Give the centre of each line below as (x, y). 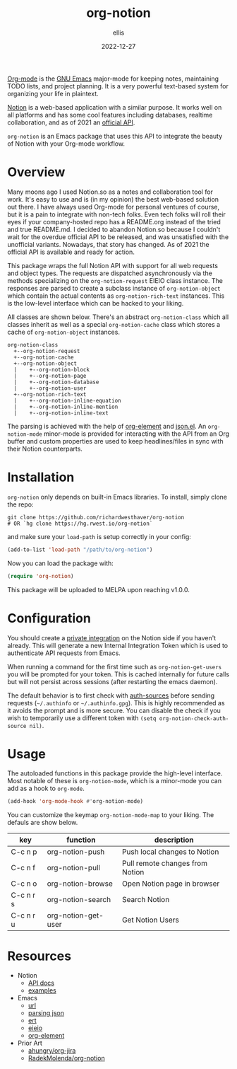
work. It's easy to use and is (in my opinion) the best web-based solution (113, 199)
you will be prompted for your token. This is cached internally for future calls (119, 674)
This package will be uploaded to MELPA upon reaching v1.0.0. (99, 589)
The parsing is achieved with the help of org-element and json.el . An (107, 426)
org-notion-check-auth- (194, 718)
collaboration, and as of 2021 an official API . (71, 122)
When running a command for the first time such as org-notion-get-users (115, 666)
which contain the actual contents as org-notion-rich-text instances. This (116, 296)
